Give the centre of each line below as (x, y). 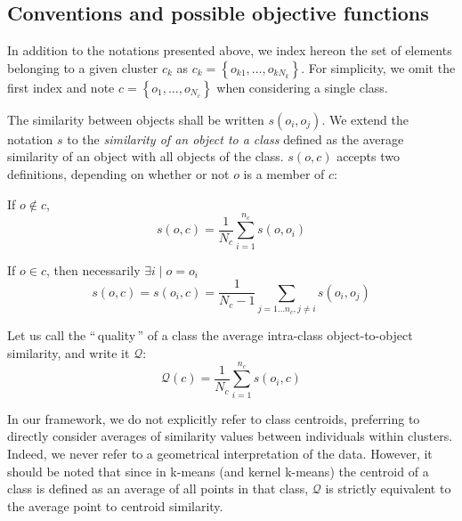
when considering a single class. (302, 87)
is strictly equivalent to (388, 488)
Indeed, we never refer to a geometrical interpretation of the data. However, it (220, 453)
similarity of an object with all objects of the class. (146, 156)
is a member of (284, 173)
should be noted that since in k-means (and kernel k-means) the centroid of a (218, 471)
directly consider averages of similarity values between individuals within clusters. (230, 436)
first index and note (61, 87)
